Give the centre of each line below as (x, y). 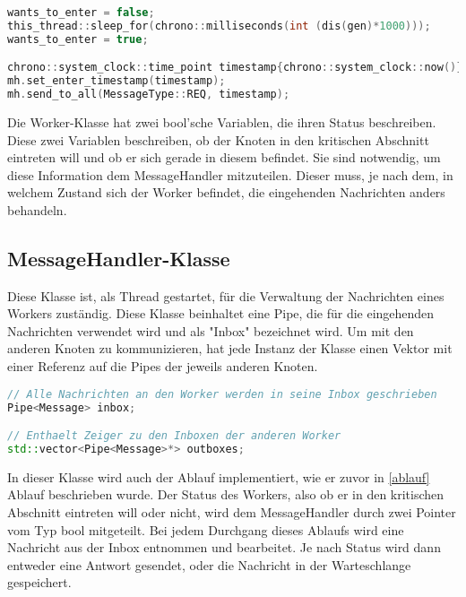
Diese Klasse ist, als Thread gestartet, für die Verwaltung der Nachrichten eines (226, 295)
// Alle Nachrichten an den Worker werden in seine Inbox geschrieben (222, 394)
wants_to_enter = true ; (78, 39)
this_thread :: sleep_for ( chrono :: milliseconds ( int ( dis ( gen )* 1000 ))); (219, 26)
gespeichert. (39, 582)
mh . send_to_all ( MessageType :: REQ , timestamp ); (149, 95)
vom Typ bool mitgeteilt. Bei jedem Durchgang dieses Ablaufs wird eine (206, 529)
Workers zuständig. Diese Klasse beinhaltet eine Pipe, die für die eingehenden (221, 313)
